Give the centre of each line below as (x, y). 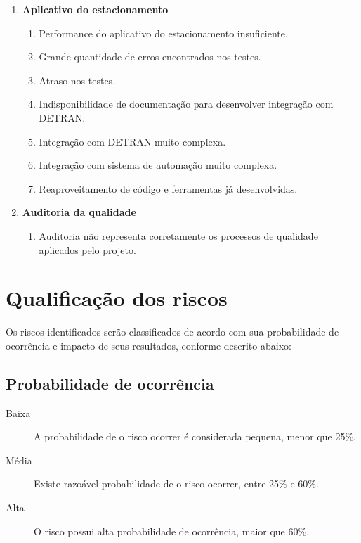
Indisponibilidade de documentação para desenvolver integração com (186, 104)
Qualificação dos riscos (117, 298)
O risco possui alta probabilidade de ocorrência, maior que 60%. (172, 531)
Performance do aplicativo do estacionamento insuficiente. (163, 33)
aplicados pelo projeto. (87, 249)
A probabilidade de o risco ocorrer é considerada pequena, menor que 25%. (195, 436)
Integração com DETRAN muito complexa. (132, 141)
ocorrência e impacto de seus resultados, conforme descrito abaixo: (149, 345)
